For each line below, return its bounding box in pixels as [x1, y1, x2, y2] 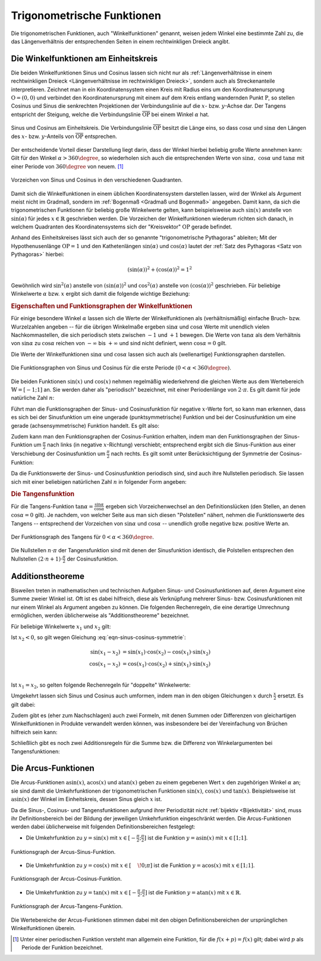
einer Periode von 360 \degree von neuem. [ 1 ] [11, 162, 124, 170]
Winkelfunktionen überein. [11, 925, 75, 932]
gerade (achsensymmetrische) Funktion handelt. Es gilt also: [11, 422, 160, 429]
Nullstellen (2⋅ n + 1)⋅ [11, 555, 63, 562]
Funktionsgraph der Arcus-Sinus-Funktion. [11, 848, 116, 855]
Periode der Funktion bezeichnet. [21, 944, 103, 951]
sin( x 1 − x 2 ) [90, 649, 121, 657]
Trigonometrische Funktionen [11, 9, 162, 22]
